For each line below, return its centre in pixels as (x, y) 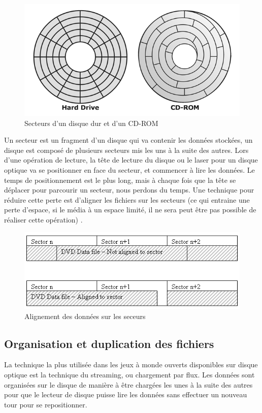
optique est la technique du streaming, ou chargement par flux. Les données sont (129, 375)
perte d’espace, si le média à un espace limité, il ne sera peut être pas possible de (130, 210)
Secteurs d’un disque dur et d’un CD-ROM (91, 123)
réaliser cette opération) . (43, 220)
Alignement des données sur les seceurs (85, 316)
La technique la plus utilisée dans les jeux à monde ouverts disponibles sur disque (131, 364)
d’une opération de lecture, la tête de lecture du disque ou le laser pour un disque (131, 160)
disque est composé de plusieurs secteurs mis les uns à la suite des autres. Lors (126, 150)
